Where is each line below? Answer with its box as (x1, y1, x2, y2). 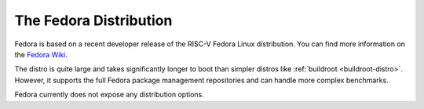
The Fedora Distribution (14, 12, 173, 29)
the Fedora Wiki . (14, 49, 68, 59)
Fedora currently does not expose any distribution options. (14, 90, 204, 100)
